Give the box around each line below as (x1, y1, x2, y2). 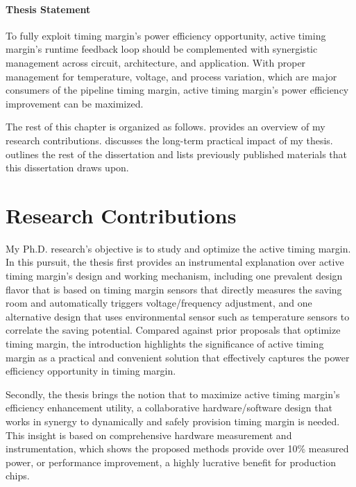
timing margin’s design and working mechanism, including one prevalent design (6, 268, 343, 283)
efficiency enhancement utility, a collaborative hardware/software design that (6, 400, 332, 415)
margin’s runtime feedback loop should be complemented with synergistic (6, 42, 318, 56)
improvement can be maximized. (6, 96, 144, 110)
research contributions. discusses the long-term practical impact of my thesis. (6, 133, 333, 147)
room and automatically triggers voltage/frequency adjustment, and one (6, 296, 312, 310)
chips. (6, 468, 30, 483)
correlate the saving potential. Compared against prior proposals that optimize (6, 323, 341, 337)
